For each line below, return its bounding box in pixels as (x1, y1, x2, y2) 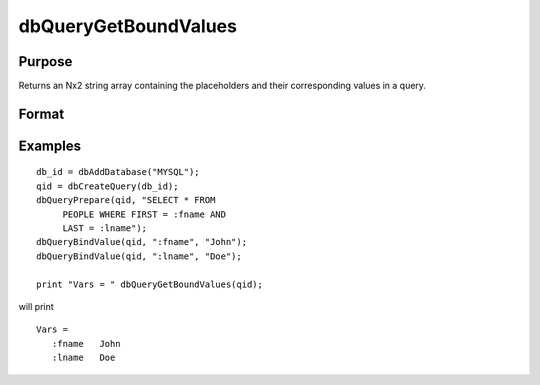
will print (18, 301, 54, 312)
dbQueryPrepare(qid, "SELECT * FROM (36, 195, 216, 206)
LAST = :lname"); (62, 223, 148, 234)
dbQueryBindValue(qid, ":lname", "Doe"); (36, 250, 242, 262)
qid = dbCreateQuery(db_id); (36, 180, 179, 192)
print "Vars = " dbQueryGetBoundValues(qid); (36, 278, 264, 290)
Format (18, 105, 65, 122)
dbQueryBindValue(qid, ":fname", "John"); (36, 236, 248, 248)
